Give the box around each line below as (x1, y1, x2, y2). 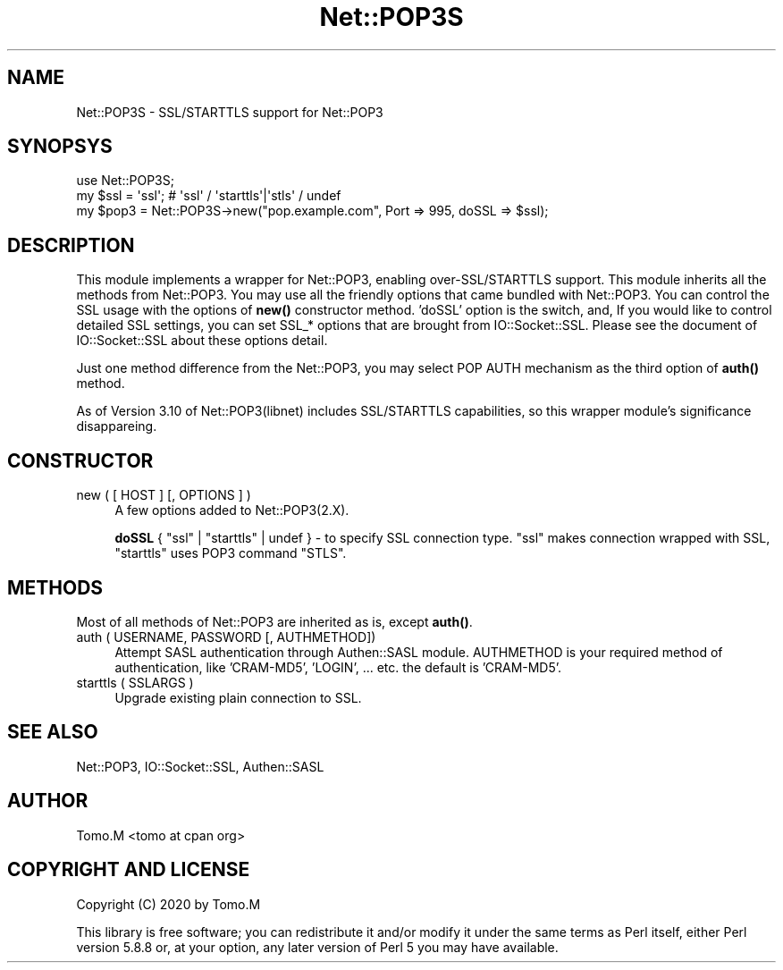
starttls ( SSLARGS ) (76, 674, 194, 690)
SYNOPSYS (7, 135, 113, 158)
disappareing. (76, 418, 157, 434)
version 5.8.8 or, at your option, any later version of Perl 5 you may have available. (76, 939, 559, 955)
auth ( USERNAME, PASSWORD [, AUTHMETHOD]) (76, 628, 376, 645)
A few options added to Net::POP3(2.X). (114, 502, 349, 519)
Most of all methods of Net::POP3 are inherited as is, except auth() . (76, 613, 473, 629)
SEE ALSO (7, 721, 98, 744)
